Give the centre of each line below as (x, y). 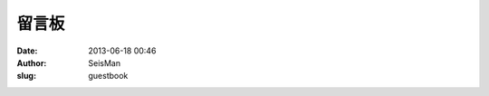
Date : (27, 51)
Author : (32, 62)
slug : (26, 76)
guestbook (108, 76)
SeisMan (105, 62)
